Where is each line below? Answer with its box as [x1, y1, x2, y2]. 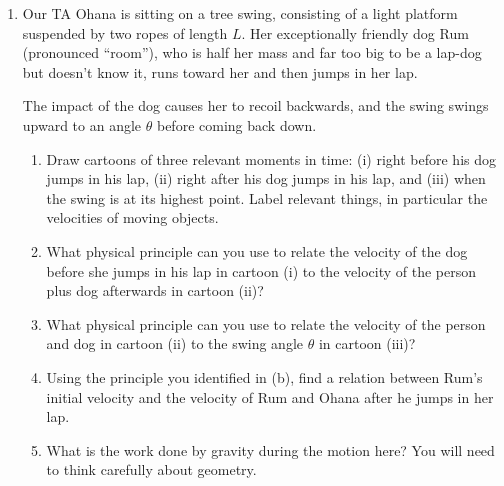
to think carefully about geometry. [46, 459, 257, 480]
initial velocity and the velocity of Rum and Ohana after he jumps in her [46, 386, 494, 407]
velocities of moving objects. [46, 207, 219, 228]
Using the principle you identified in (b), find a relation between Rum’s [46, 366, 483, 387]
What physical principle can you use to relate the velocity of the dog [46, 240, 468, 261]
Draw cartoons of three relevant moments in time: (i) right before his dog [46, 148, 497, 169]
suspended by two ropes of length [22, 22, 228, 43]
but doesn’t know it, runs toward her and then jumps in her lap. [22, 61, 418, 82]
